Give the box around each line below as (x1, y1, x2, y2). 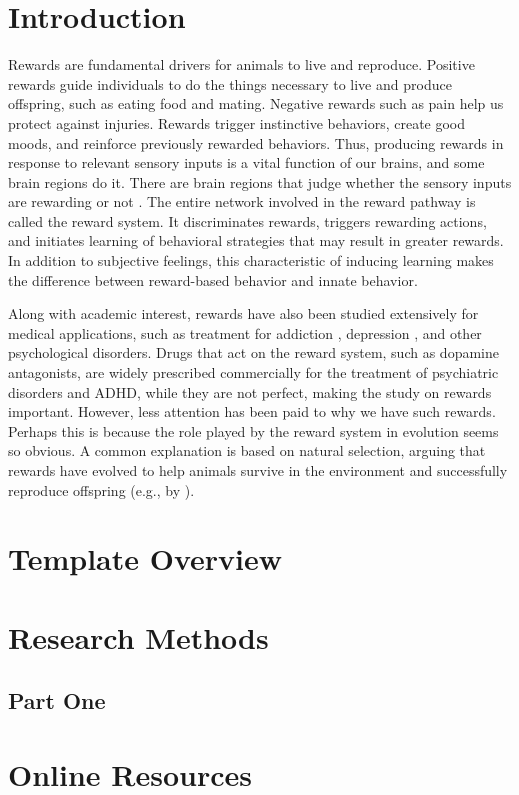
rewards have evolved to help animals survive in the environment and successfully (8, 460, 508, 480)
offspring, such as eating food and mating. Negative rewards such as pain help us (8, 93, 504, 114)
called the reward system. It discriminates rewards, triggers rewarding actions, (8, 210, 487, 231)
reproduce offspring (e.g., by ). (8, 479, 195, 500)
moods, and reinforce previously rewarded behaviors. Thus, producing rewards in (8, 132, 504, 153)
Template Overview (8, 538, 283, 579)
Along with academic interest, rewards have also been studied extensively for (8, 303, 479, 324)
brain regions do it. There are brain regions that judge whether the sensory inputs (8, 171, 512, 192)
